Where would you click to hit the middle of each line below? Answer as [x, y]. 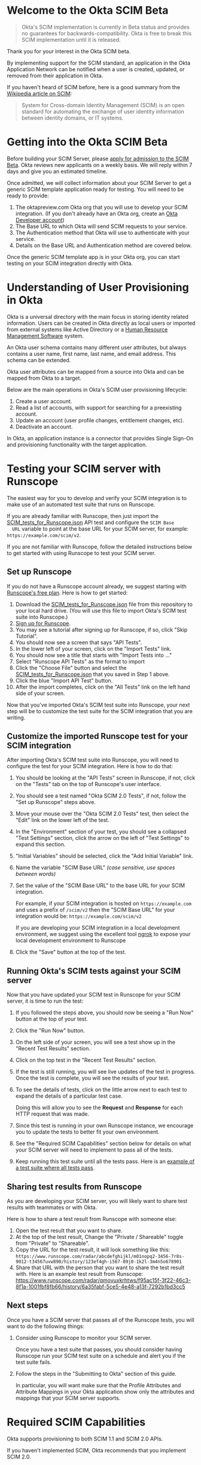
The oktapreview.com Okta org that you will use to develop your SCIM [101, 207]
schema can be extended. [39, 360]
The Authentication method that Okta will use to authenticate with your [103, 232]
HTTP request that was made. [52, 1114]
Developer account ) [40, 220]
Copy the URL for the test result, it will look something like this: [93, 1250]
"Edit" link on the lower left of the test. [62, 820]
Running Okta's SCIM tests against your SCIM [94, 971]
